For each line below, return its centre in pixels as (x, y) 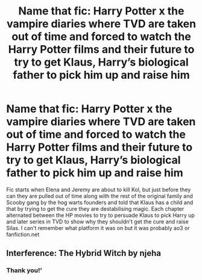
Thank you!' (24, 270)
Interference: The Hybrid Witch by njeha (84, 253)
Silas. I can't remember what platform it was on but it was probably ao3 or (98, 228)
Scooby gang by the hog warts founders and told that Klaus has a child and (100, 202)
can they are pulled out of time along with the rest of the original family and (99, 196)
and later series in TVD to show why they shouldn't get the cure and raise (97, 222)
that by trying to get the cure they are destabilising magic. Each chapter (95, 208)
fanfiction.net (23, 234)
